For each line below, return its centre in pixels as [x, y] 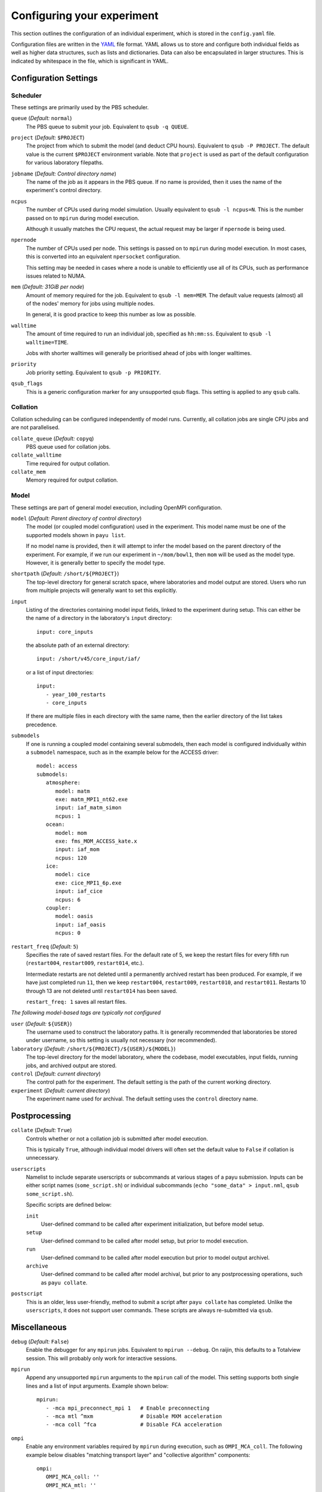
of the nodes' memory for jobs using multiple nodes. [90, 304]
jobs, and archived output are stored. [71, 1065]
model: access [57, 766]
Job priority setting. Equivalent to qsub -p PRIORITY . [93, 372]
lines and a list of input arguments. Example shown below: [97, 1386]
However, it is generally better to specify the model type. [95, 562]
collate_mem [28, 472]
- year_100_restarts [76, 694]
